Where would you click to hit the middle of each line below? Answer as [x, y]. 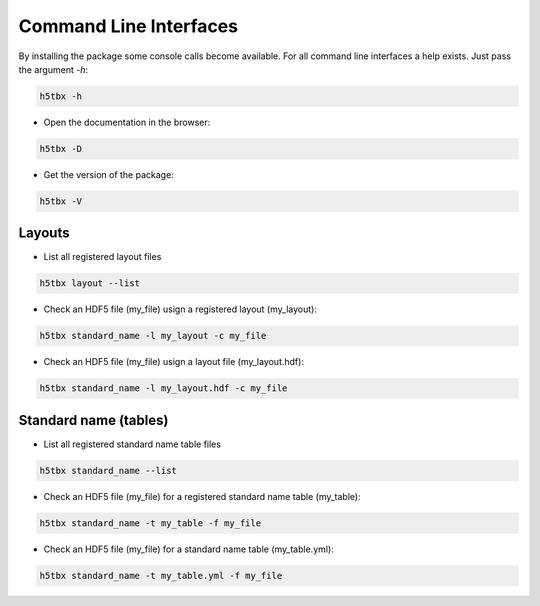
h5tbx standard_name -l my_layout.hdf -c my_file [163, 388]
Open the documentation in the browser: [127, 122]
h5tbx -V [61, 201]
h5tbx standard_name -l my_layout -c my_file [153, 336]
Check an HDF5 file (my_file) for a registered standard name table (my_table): [202, 496]
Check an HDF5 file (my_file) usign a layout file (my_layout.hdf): [174, 362]
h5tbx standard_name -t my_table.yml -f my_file [161, 575]
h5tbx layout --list [89, 283]
